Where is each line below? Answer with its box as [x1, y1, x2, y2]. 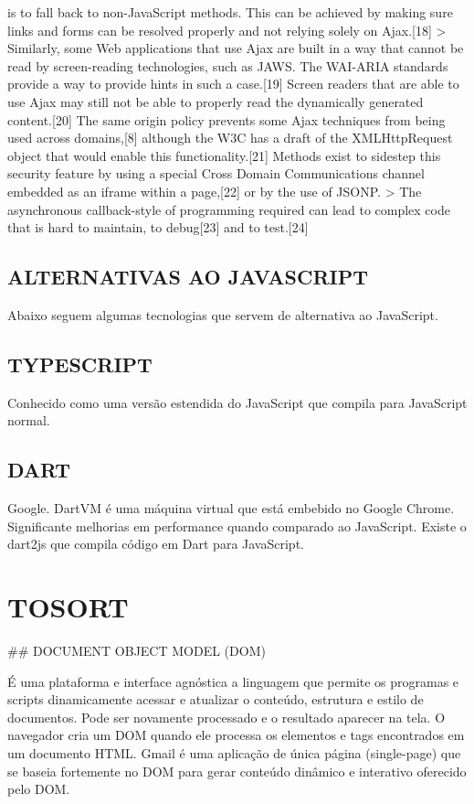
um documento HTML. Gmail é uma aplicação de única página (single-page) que [7, 743, 461, 762]
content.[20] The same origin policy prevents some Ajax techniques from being [7, 110, 446, 129]
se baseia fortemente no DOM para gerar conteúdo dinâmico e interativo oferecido [7, 761, 467, 780]
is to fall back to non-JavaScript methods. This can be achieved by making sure [7, 3, 453, 21]
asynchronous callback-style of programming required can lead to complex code [7, 199, 450, 219]
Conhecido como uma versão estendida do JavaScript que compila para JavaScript [7, 392, 468, 412]
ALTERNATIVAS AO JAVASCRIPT [7, 263, 368, 291]
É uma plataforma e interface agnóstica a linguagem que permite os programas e [7, 671, 459, 691]
